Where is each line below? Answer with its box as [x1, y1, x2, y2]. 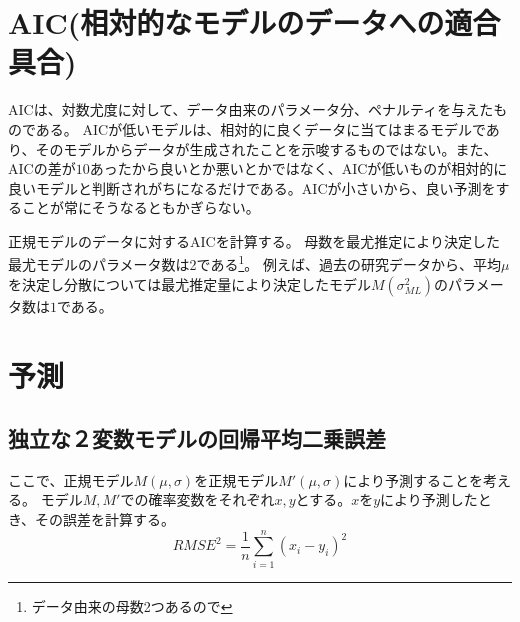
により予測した [380, 489, 478, 510]
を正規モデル [194, 469, 279, 490]
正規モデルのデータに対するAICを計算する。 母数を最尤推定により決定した [8, 230, 501, 251]
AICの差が [8, 158, 76, 179]
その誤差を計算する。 [35, 509, 176, 530]
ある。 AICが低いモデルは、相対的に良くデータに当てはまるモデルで [35, 118, 486, 139]
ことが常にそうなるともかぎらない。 [21, 197, 260, 218]
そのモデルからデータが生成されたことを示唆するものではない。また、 [35, 138, 498, 159]
